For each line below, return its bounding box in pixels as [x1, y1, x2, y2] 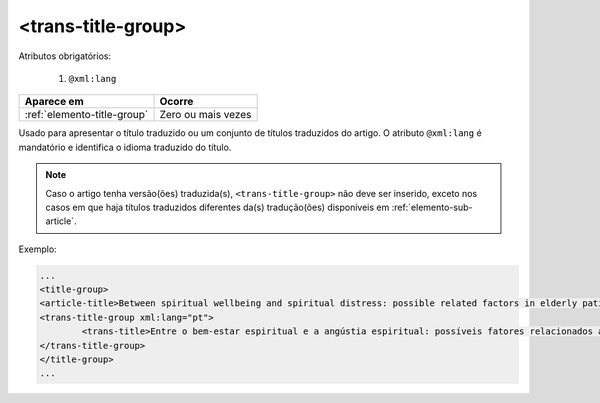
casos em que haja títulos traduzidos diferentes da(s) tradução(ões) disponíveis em [45, 201, 390, 213]
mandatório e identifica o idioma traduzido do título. [18, 141, 232, 153]
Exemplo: [18, 243, 57, 255]
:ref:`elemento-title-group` [24, 108, 149, 122]
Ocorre [159, 95, 194, 109]
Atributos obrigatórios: [18, 50, 112, 62]
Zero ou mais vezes [159, 108, 252, 122]
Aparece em [24, 95, 84, 109]
